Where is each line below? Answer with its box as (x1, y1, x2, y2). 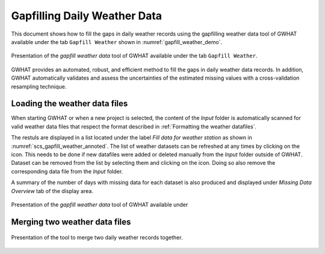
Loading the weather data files (11, 98, 128, 109)
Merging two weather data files (11, 217, 131, 227)
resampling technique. (11, 83, 67, 90)
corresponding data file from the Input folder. (11, 168, 123, 175)
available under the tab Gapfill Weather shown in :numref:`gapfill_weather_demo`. (11, 38, 223, 45)
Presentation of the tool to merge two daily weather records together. (11, 234, 183, 241)
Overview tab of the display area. (11, 187, 93, 194)
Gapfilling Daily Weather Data (11, 9, 162, 22)
